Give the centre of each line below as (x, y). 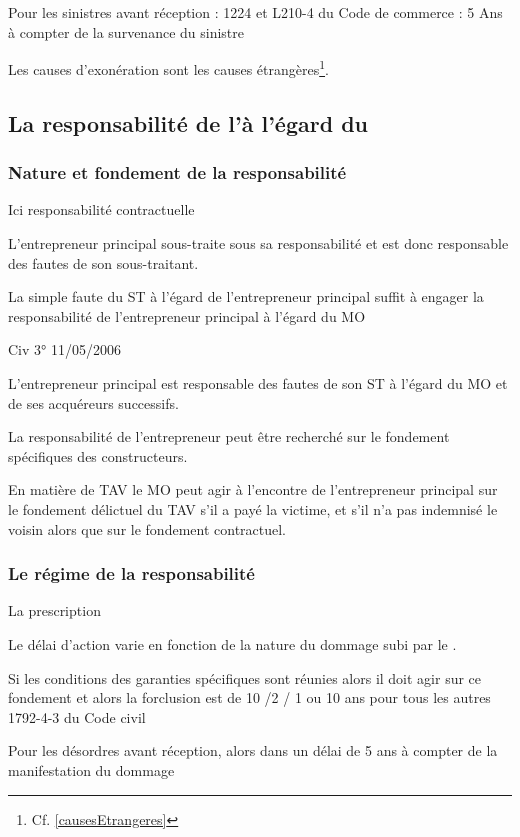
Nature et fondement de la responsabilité (177, 172)
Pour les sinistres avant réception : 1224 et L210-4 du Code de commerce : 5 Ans (255, 12)
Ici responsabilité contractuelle (101, 209)
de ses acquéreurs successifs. (93, 402)
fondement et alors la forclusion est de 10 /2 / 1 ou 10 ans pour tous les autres (249, 697)
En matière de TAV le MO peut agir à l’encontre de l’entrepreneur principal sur (253, 489)
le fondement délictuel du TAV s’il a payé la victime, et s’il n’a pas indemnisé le (253, 508)
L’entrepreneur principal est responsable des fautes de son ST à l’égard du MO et (258, 383)
